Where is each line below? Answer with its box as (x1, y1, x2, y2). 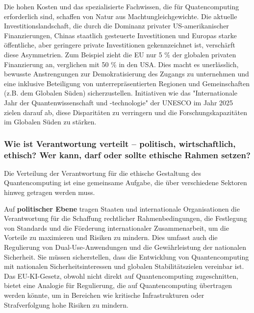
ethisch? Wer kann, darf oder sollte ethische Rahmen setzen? (4, 148, 251, 161)
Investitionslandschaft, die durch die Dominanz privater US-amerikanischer (4, 21, 229, 31)
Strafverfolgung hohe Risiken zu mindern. (4, 299, 128, 310)
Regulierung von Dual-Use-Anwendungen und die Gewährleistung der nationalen (4, 242, 246, 252)
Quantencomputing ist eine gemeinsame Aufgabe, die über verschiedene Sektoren (4, 177, 247, 188)
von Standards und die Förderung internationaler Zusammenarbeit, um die (4, 222, 229, 233)
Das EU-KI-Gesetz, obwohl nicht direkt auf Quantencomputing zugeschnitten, (4, 270, 238, 281)
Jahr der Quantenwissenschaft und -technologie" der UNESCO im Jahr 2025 (4, 97, 233, 107)
